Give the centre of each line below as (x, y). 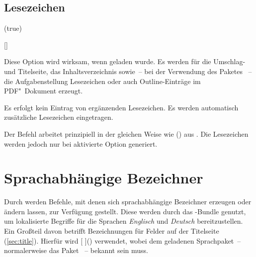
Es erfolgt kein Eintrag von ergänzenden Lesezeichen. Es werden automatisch (121, 107)
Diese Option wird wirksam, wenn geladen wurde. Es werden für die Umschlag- (125, 61)
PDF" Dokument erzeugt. (43, 91)
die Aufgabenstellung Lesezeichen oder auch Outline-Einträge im (102, 81)
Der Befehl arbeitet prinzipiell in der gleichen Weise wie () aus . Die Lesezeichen (126, 133)
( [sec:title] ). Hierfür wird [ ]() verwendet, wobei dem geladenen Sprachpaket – (123, 240)
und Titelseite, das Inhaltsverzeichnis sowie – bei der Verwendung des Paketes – (128, 71)
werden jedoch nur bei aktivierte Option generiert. (81, 143)
